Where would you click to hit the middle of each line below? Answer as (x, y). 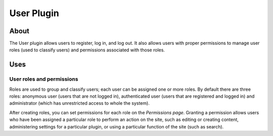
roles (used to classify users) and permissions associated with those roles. (87, 50)
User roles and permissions (44, 79)
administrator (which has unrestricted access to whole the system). (80, 103)
